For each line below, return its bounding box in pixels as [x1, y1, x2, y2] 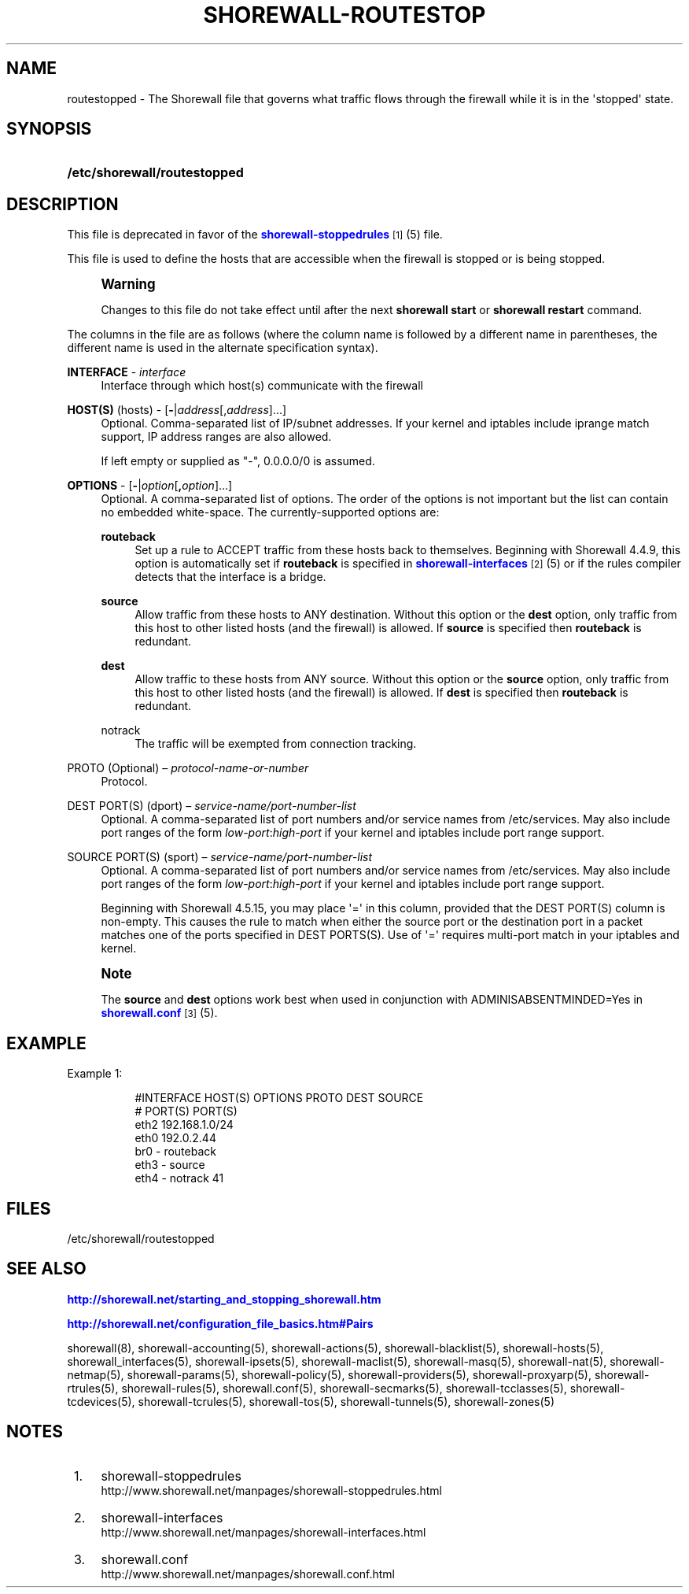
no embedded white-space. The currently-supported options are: [101, 505, 440, 520]
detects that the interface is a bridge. [134, 570, 326, 584]
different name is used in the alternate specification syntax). [67, 341, 378, 355]
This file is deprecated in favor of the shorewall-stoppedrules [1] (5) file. [67, 227, 443, 242]
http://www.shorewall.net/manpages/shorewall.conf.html [101, 1566, 395, 1581]
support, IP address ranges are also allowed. [101, 430, 332, 444]
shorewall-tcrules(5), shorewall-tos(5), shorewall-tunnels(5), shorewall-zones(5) [138, 1394, 555, 1408]
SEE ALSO [6, 1259, 87, 1279]
